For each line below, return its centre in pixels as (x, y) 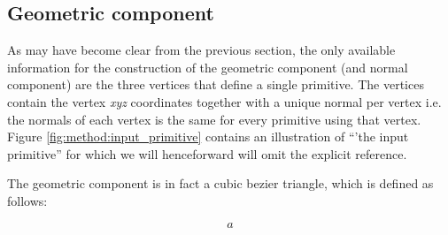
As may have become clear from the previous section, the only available (201, 50)
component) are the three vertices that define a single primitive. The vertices (216, 84)
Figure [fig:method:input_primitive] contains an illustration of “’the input (208, 136)
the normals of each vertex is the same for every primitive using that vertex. (214, 119)
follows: (27, 200)
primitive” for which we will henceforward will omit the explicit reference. (207, 153)
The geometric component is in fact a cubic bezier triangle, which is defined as (220, 183)
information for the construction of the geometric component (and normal (208, 67)
